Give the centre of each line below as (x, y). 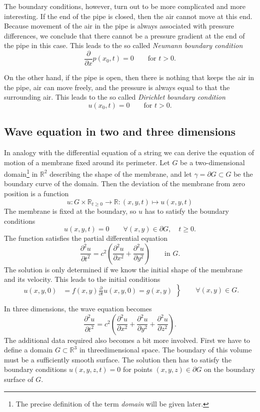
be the (243, 173)
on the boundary (230, 369)
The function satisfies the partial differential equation (86, 238)
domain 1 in (21, 173)
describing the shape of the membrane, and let (121, 173)
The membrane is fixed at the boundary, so (70, 211)
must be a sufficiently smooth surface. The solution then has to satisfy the (118, 359)
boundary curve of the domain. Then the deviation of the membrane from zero (125, 183)
